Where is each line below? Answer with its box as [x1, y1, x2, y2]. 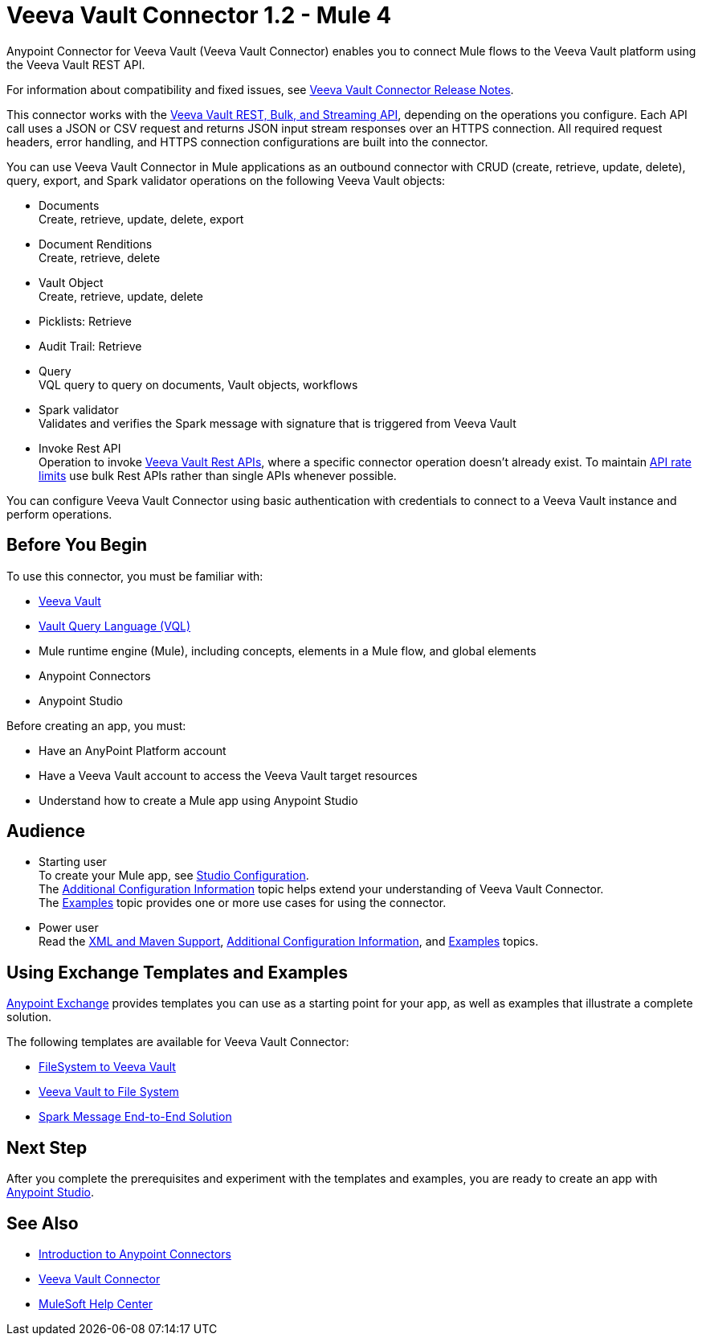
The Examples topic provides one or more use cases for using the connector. [39, 896, 447, 910]
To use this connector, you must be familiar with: [6, 568, 263, 583]
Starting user [39, 855, 107, 869]
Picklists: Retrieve [39, 314, 132, 328]
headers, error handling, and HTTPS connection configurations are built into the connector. [6, 134, 488, 149]
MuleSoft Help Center [39, 1296, 153, 1311]
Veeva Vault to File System [39, 1085, 179, 1099]
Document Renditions [39, 236, 153, 251]
